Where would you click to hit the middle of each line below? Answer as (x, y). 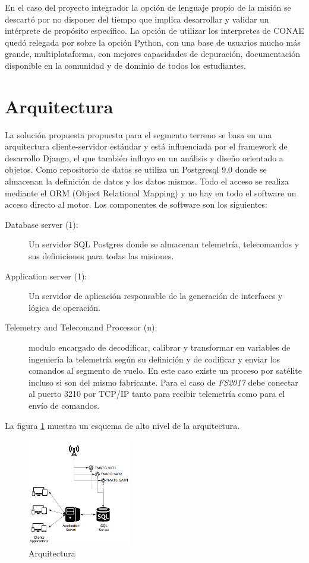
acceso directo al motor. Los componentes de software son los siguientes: (136, 204)
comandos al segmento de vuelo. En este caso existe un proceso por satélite (165, 370)
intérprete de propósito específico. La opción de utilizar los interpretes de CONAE (154, 31)
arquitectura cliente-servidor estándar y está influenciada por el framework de (146, 146)
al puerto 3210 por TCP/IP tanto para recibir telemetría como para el (157, 394)
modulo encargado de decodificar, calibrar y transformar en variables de (160, 347)
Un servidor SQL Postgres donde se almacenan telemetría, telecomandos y (164, 244)
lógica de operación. (64, 307)
